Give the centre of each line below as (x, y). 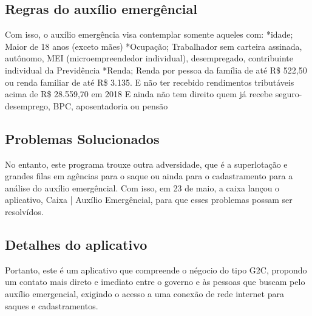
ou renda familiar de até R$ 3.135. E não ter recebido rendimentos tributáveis (150, 82)
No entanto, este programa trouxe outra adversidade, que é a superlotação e (146, 164)
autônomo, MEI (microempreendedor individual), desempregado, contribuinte (149, 58)
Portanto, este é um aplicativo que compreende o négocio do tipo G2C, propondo (156, 270)
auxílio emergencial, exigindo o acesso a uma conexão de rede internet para (144, 293)
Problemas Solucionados (82, 138)
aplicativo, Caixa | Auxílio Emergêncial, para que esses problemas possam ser (149, 200)
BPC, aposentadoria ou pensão (110, 105)
